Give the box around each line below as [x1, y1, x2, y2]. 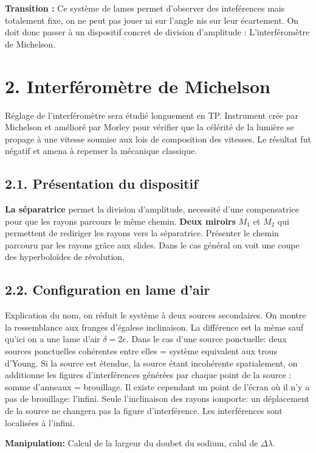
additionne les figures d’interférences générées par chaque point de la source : [5, 368, 292, 381]
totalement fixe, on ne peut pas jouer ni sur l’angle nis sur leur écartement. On [5, 13, 299, 26]
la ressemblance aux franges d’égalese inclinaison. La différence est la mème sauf [5, 320, 304, 333]
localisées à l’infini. [5, 416, 75, 429]
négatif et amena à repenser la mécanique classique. [5, 144, 197, 157]
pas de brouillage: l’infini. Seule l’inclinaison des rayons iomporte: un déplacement [5, 392, 309, 405]
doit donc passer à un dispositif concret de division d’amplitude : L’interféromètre [5, 26, 310, 38]
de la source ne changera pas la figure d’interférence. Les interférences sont [5, 404, 283, 416]
